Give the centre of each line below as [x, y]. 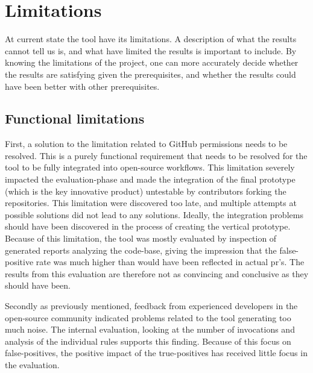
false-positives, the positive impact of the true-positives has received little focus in [156, 353]
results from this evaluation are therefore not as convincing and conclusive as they [157, 273]
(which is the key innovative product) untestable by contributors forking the [146, 191]
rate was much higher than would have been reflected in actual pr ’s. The [170, 262]
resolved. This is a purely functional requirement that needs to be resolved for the [156, 155]
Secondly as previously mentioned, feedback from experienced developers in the [151, 306]
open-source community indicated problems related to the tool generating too [148, 317]
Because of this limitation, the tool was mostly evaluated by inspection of [141, 238]
